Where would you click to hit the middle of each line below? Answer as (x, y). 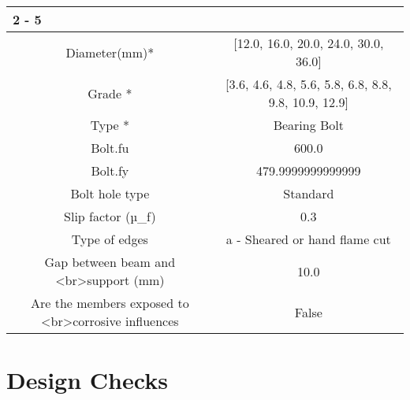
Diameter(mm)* (110, 52)
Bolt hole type (110, 193)
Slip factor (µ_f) (110, 216)
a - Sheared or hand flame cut (308, 239)
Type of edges (110, 239)
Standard (309, 193)
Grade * (110, 93)
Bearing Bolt (309, 125)
